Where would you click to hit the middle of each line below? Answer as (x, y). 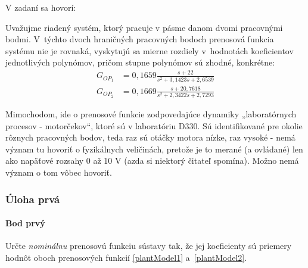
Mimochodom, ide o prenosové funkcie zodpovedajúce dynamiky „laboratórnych (151, 114)
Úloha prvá (33, 199)
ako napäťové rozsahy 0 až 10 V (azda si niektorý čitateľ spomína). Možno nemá (152, 161)
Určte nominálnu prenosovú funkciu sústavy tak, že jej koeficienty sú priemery (149, 246)
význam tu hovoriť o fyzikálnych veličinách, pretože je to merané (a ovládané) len (154, 149)
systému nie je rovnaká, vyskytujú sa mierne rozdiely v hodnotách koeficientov (150, 50)
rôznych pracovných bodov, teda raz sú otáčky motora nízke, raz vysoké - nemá (150, 137)
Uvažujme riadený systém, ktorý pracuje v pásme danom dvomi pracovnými (144, 27)
